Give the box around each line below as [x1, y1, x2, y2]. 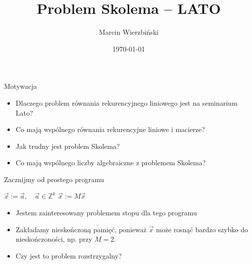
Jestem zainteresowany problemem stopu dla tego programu [15, 207, 197, 218]
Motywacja [4, 81, 37, 91]
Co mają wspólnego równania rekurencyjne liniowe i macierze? [15, 124, 205, 134]
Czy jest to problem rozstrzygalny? [15, 250, 122, 261]
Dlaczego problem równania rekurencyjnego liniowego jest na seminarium [15, 97, 238, 108]
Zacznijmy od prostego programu [4, 174, 104, 184]
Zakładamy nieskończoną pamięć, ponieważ [15, 224, 147, 234]
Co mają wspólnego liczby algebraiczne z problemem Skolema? [15, 157, 206, 168]
